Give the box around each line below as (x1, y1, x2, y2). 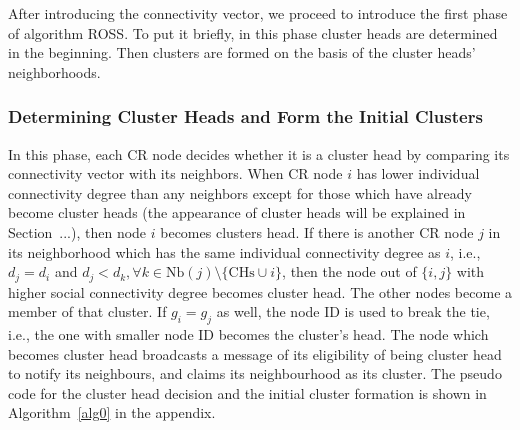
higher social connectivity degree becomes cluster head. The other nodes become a (8, 281, 513, 302)
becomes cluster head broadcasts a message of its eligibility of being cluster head (8, 343, 502, 364)
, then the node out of (282, 261, 417, 282)
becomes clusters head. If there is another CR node (160, 221, 474, 242)
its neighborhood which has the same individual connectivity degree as (8, 241, 441, 262)
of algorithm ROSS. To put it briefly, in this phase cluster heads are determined (8, 22, 498, 43)
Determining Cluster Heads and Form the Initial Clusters (8, 104, 483, 129)
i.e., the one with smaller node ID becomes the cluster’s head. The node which (8, 324, 489, 344)
